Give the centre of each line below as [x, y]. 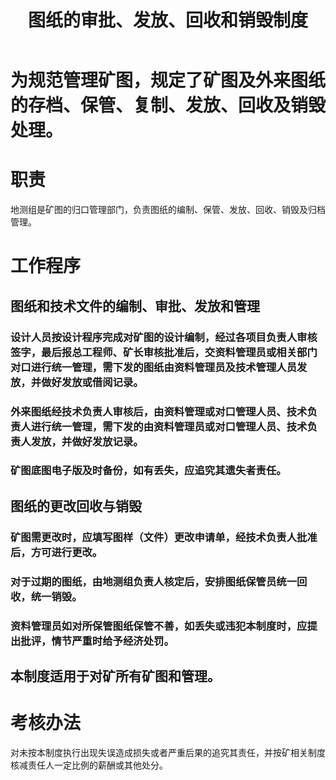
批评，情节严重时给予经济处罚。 [97, 641]
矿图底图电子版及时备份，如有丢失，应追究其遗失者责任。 [148, 471]
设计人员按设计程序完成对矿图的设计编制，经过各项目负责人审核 [164, 337]
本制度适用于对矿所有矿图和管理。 [115, 676]
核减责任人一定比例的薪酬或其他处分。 [89, 765]
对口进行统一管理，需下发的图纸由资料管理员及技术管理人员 [154, 367]
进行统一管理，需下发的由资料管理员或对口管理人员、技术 [169, 426]
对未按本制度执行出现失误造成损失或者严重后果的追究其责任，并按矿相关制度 [168, 752]
